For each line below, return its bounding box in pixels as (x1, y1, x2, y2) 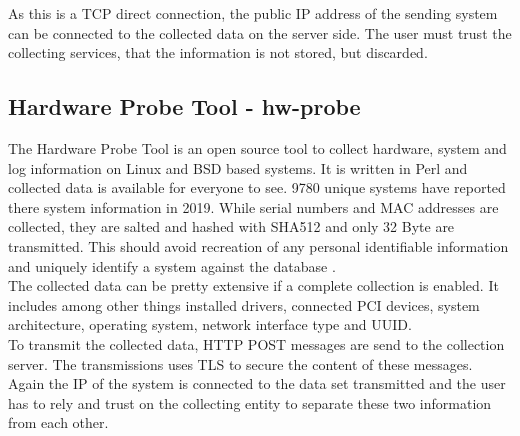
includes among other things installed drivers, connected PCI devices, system (8, 294, 480, 315)
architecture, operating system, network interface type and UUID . (8, 314, 412, 335)
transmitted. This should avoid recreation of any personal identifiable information (8, 235, 509, 256)
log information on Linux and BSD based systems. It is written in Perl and (8, 157, 468, 178)
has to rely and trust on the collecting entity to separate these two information (8, 392, 492, 413)
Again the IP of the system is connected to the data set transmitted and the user (8, 373, 506, 394)
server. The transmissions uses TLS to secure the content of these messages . (8, 353, 473, 374)
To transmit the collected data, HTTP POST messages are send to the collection (8, 333, 505, 354)
